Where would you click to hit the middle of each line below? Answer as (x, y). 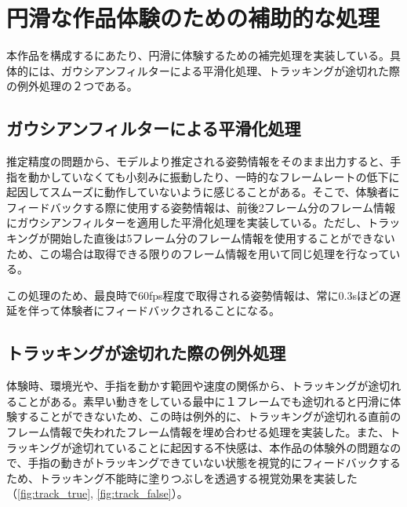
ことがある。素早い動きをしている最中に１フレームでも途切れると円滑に (203, 401)
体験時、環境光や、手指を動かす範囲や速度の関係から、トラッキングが (187, 386)
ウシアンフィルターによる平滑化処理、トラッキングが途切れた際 (236, 70)
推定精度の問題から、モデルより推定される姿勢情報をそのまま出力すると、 (198, 161)
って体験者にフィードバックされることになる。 (160, 310)
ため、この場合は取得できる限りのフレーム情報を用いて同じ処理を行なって (198, 253)
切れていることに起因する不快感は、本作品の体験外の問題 (231, 447)
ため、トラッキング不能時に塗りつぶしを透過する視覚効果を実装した (182, 478)
